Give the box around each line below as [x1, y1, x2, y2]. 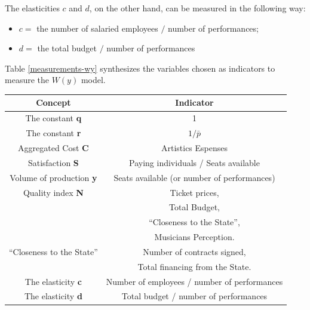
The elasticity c [24, 275, 82, 287]
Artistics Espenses [161, 142, 228, 154]
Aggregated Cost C [18, 142, 89, 154]
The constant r [26, 127, 81, 139]
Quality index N [23, 186, 84, 198]
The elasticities [5, 2, 60, 14]
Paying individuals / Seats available [129, 156, 260, 168]
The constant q [25, 112, 82, 124]
